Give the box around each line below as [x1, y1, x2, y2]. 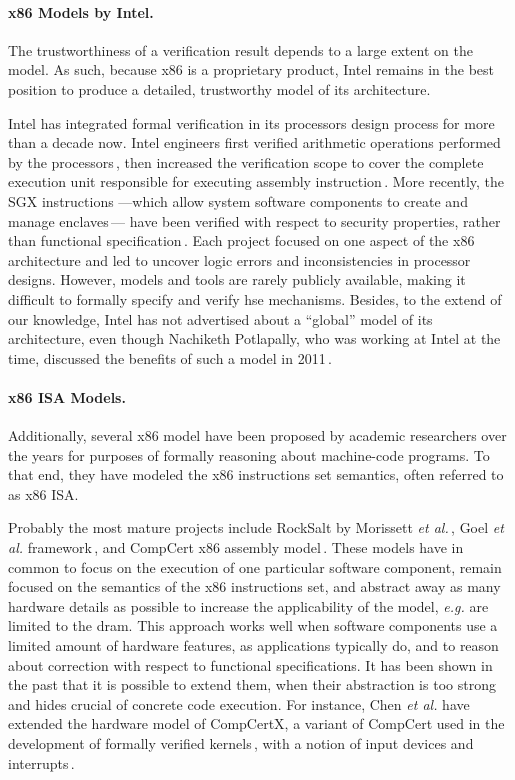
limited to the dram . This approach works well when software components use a [8, 615, 498, 636]
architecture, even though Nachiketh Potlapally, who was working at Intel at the [8, 328, 501, 349]
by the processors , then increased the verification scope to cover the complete [8, 151, 484, 172]
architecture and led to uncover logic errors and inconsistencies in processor [8, 249, 471, 270]
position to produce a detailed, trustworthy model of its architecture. [8, 78, 431, 99]
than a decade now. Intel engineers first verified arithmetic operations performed [8, 132, 501, 153]
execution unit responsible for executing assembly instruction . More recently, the [8, 171, 505, 192]
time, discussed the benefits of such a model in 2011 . [8, 347, 332, 368]
